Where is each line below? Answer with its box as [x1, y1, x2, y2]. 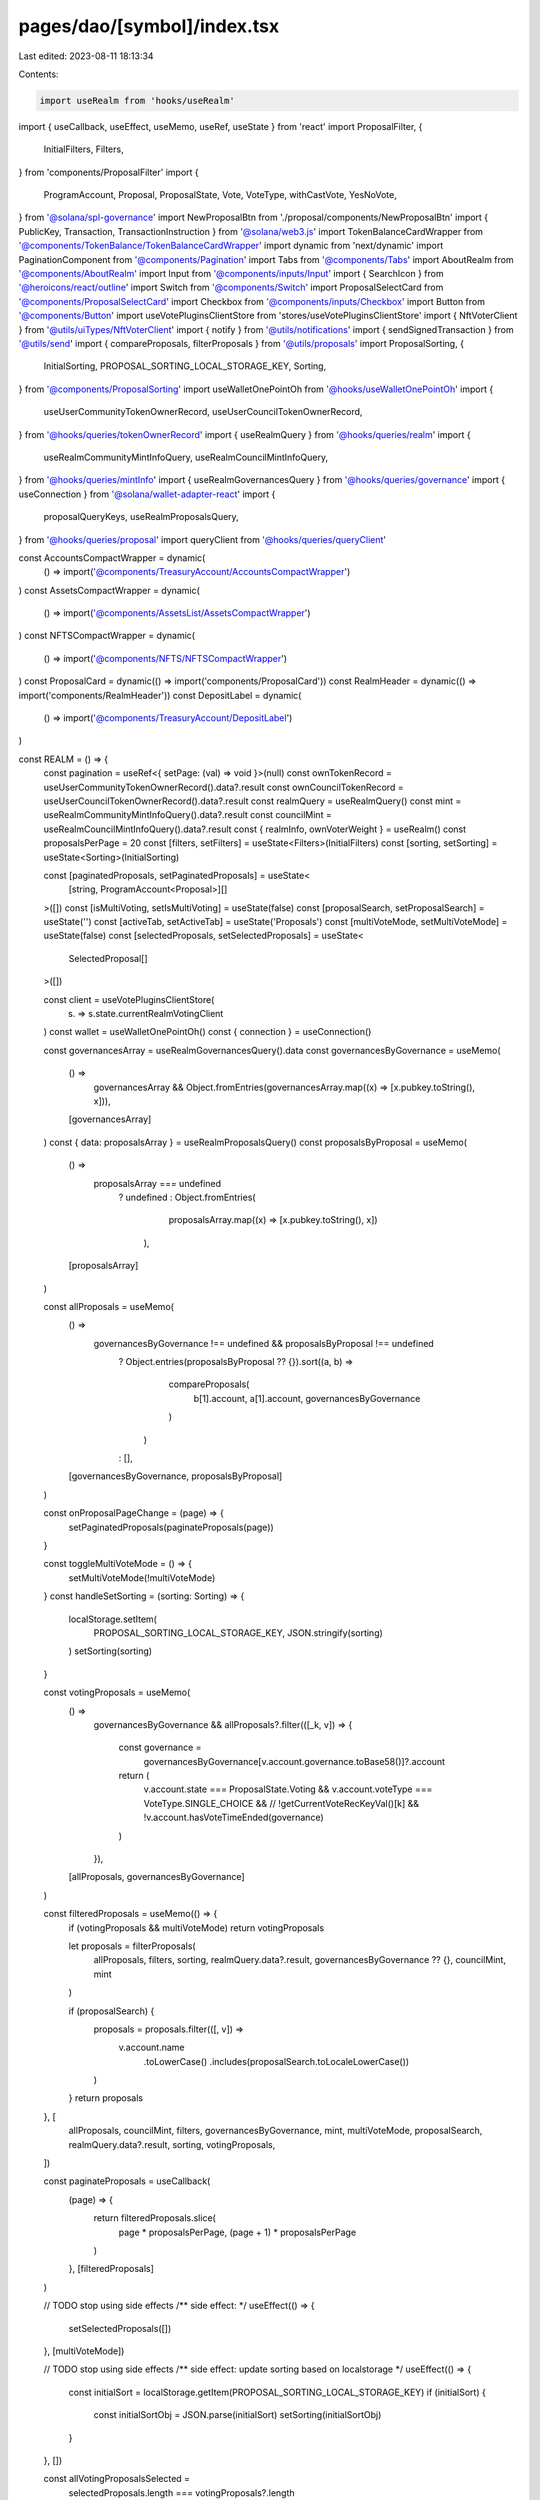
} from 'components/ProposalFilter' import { [18, 166, 199, 178]
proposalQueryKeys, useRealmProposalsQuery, [43, 511, 239, 523]
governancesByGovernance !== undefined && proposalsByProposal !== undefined [93, 1337, 434, 1349]
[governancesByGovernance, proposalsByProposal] [68, 1470, 283, 1482]
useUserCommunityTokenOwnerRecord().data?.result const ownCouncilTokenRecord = [43, 781, 404, 793]
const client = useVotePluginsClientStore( [43, 993, 215, 1005]
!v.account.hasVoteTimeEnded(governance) [143, 1811, 324, 1824]
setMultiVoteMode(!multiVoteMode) [68, 1571, 216, 1584]
